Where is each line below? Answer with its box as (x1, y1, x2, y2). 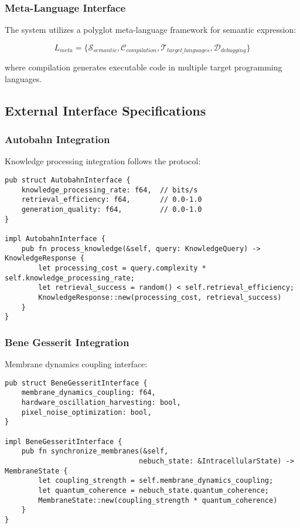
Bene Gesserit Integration (5, 334, 129, 349)
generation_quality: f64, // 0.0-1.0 (21, 205, 202, 214)
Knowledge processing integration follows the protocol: (5, 155, 201, 167)
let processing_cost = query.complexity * (38, 263, 206, 272)
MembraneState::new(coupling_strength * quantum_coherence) (38, 496, 278, 505)
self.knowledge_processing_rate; (5, 273, 135, 282)
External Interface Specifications (5, 101, 206, 119)
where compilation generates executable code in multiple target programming (5, 61, 282, 73)
